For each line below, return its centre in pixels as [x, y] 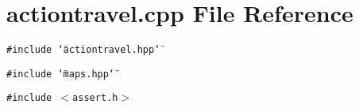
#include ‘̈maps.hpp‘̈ [61, 74]
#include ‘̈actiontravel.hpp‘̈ [83, 50]
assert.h [95, 98]
